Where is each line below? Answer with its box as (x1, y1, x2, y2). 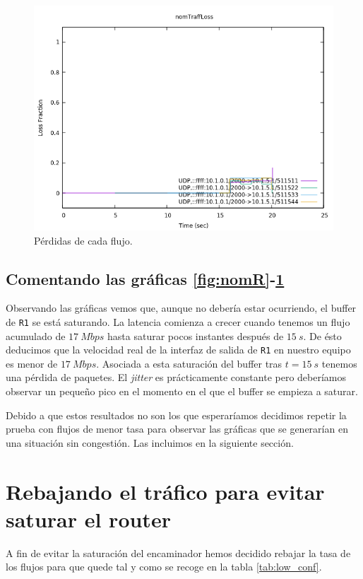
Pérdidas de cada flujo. (34, 233, 133, 247)
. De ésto (303, 328, 342, 343)
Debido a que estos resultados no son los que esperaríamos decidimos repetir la (6, 407, 347, 422)
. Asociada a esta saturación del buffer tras (96, 356, 282, 370)
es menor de (6, 356, 58, 370)
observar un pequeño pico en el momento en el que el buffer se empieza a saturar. (6, 384, 358, 399)
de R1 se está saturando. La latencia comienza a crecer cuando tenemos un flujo (6, 314, 350, 329)
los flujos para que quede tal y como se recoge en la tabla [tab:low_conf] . (6, 559, 322, 574)
